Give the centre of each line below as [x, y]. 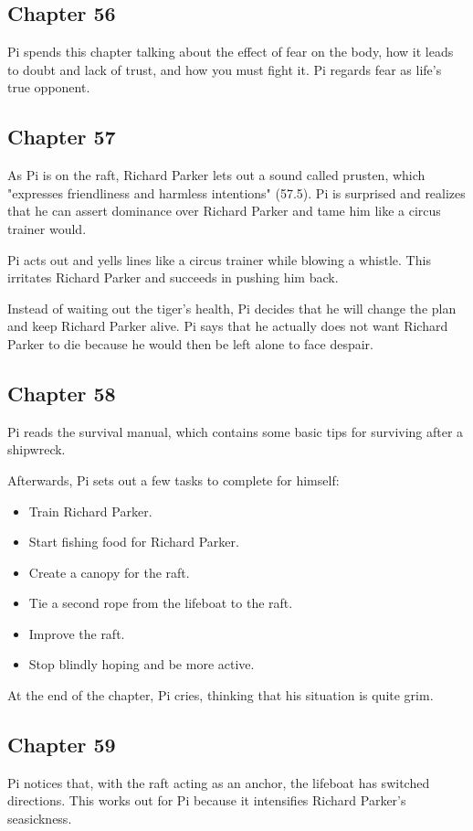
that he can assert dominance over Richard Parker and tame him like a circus [224, 211]
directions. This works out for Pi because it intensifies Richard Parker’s [207, 800]
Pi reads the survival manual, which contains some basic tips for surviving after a [236, 431]
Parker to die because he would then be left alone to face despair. [191, 343]
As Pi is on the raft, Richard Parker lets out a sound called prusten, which [216, 175]
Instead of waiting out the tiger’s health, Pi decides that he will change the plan [232, 308]
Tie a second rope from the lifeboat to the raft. [161, 603]
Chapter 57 [62, 137]
